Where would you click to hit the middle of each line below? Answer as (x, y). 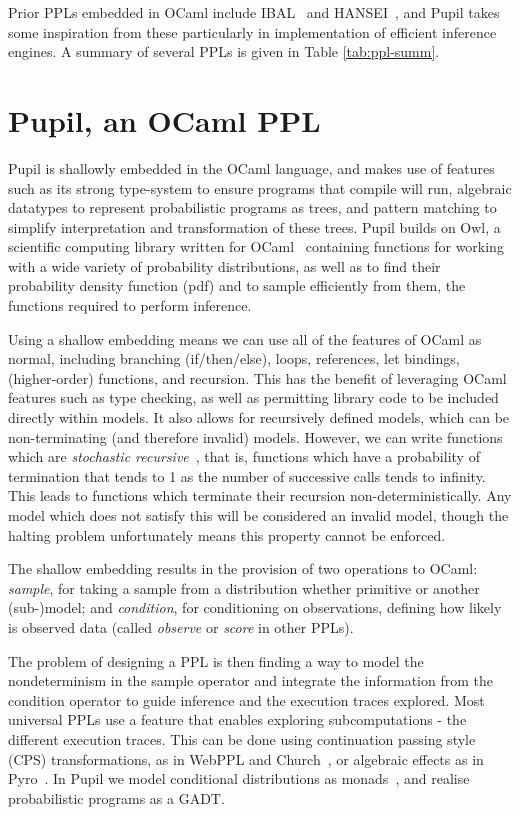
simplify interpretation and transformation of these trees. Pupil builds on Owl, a (254, 226)
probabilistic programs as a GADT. (116, 797)
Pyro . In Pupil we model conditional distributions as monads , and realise (239, 778)
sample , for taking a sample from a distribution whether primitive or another (244, 587)
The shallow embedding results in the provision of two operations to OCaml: (243, 568)
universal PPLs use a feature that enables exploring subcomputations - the (237, 719)
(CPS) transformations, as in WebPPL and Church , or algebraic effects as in (246, 758)
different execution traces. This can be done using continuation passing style (242, 738)
